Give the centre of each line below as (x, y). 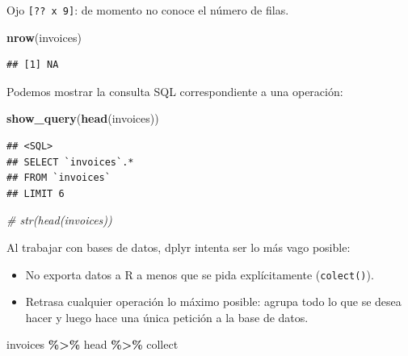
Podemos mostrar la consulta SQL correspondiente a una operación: (175, 91)
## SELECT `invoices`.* (70, 162)
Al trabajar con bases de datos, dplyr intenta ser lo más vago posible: (179, 247)
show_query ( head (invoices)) (83, 118)
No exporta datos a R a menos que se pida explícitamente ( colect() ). (200, 274)
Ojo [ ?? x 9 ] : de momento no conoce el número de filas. (148, 10)
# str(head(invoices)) (59, 220)
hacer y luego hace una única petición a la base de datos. (167, 317)
